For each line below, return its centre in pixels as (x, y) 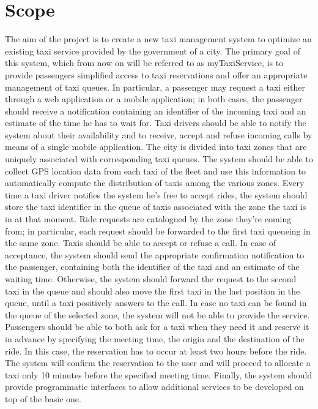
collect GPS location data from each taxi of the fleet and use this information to (156, 171)
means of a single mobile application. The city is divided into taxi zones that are (156, 147)
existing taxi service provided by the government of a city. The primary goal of (153, 51)
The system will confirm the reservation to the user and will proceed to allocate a (158, 363)
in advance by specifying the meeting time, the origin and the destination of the (155, 338)
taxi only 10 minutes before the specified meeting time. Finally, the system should (159, 374)
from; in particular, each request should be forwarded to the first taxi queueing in (158, 231)
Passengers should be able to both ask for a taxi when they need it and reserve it (157, 327)
